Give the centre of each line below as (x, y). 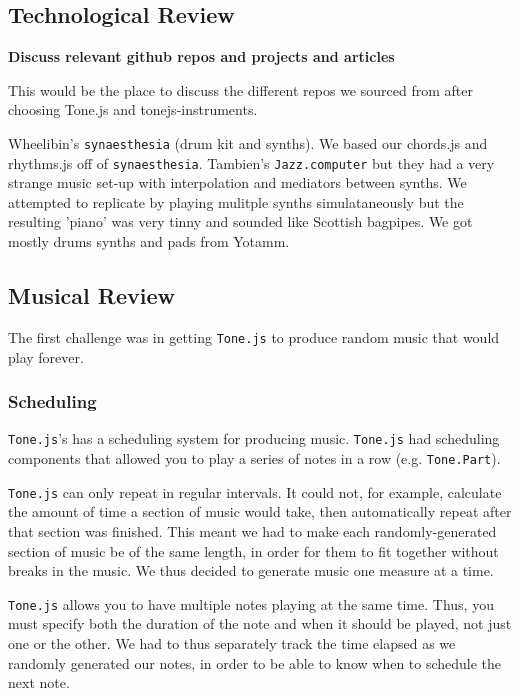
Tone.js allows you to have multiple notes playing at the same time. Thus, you (251, 603)
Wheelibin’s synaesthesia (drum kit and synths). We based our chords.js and (248, 142)
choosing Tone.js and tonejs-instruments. (133, 109)
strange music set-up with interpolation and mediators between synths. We (237, 182)
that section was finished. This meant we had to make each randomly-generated (252, 530)
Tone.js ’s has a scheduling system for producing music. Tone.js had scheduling (254, 438)
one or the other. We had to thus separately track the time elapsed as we (232, 642)
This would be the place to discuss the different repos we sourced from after (240, 89)
